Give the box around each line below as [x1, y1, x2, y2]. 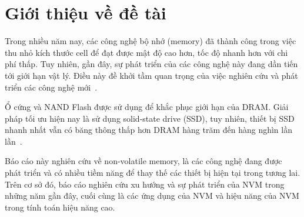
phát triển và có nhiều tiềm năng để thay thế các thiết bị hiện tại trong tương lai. [5, 166, 300, 179]
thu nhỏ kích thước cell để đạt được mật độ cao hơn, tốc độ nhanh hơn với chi [5, 46, 288, 58]
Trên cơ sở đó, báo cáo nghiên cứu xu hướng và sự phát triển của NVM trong [5, 178, 285, 190]
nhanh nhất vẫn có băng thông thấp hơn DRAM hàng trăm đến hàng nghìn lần [5, 123, 292, 136]
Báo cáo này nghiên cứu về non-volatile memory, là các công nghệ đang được [5, 155, 282, 167]
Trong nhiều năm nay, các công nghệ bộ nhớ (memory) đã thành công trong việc [5, 35, 296, 47]
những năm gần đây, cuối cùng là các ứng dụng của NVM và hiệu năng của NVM [5, 189, 299, 202]
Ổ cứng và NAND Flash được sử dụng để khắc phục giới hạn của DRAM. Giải [5, 101, 289, 113]
